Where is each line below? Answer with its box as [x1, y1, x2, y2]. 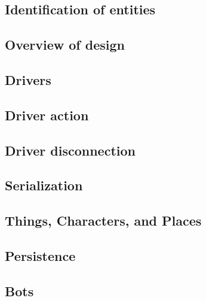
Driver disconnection [5, 141, 136, 159]
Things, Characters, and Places [5, 211, 202, 230]
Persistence [5, 246, 76, 264]
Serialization [5, 176, 83, 194]
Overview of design [5, 35, 125, 54]
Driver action [5, 105, 89, 124]
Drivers [5, 70, 51, 89]
